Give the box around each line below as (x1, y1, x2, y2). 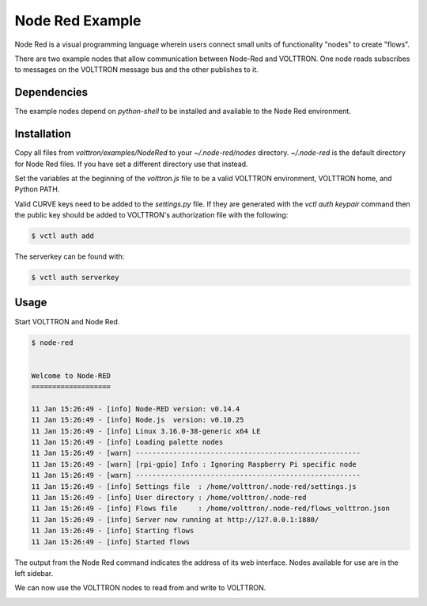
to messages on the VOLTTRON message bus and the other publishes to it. (14, 65, 259, 74)
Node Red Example (14, 12, 142, 29)
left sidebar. (14, 568, 54, 578)
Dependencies (14, 85, 89, 99)
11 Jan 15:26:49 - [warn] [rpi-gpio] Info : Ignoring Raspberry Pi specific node (31, 460, 357, 468)
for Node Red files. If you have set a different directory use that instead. (14, 159, 248, 169)
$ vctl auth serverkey (31, 273, 119, 282)
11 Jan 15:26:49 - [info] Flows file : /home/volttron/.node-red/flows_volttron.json (31, 504, 391, 513)
